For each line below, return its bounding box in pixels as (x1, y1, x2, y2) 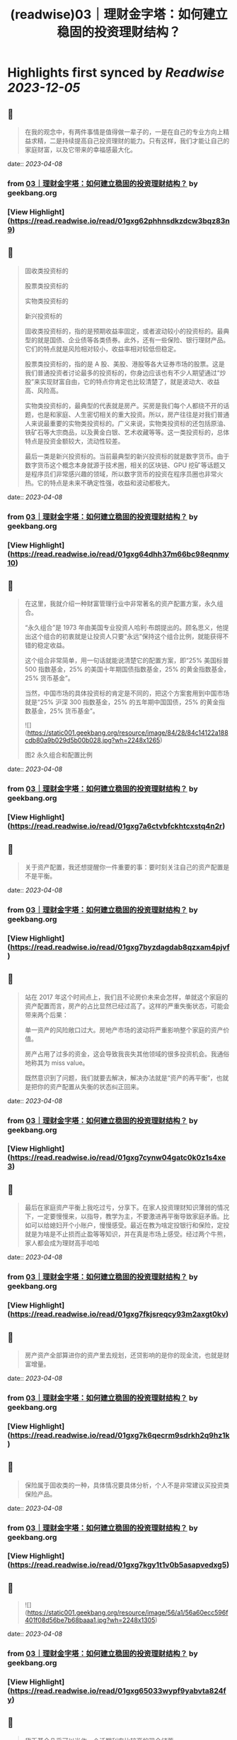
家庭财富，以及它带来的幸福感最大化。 (24, 146, 137, 153)
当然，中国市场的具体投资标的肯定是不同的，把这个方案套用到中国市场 (24, 689, 230, 698)
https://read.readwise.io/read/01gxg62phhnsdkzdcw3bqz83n (10, 216, 230, 226)
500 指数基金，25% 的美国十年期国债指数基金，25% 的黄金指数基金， (24, 665, 230, 674)
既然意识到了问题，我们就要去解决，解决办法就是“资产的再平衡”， (24, 1073, 217, 1082)
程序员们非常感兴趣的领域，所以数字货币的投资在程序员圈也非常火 (30, 469, 224, 478)
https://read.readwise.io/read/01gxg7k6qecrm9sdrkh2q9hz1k (10, 1430, 230, 1440)
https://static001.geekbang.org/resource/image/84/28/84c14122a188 (27, 728, 229, 737)
